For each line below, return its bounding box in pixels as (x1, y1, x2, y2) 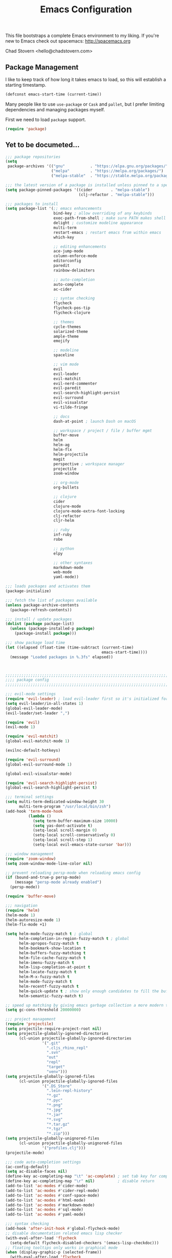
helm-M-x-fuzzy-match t (18, 974, 70, 979)
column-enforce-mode (53, 253, 97, 259)
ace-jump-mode (53, 249, 83, 254)
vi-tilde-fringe (53, 404, 88, 410)
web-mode (53, 569, 72, 575)
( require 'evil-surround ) (5, 757, 60, 762)
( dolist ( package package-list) (5, 621, 74, 626)
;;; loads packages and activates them (5, 584, 91, 589)
